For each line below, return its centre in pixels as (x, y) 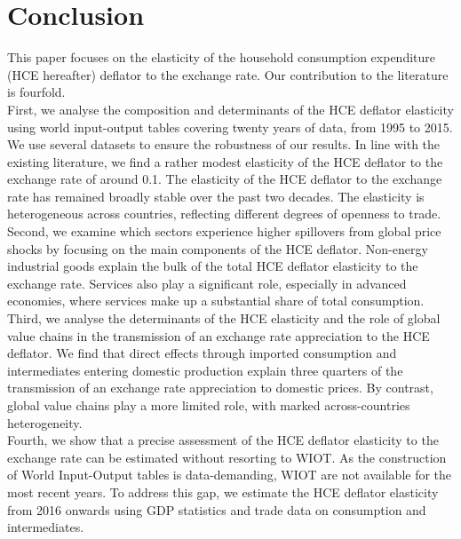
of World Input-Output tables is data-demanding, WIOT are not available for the (230, 475)
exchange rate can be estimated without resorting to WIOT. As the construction (227, 457)
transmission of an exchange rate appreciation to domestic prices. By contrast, (220, 388)
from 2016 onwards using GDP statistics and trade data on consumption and (217, 509)
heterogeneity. (45, 422)
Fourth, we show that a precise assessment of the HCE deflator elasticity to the (223, 440)
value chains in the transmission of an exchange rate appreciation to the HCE (219, 335)
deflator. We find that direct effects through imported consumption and (202, 353)
